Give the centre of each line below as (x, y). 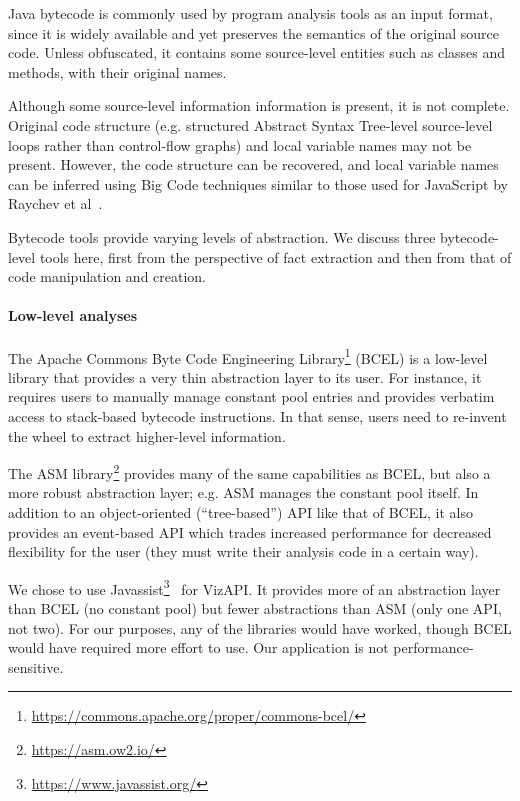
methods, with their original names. (117, 71)
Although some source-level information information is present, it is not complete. (259, 105)
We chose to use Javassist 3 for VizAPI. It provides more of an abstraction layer (254, 587)
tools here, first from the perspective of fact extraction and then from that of (275, 256)
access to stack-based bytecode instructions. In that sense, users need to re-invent (257, 415)
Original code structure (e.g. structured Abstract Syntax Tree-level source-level (250, 124)
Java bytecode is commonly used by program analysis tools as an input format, (250, 13)
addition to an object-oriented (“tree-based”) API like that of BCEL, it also (240, 511)
